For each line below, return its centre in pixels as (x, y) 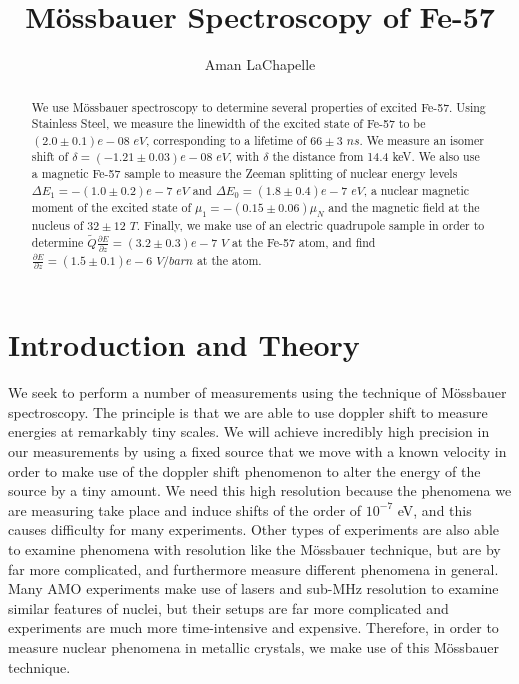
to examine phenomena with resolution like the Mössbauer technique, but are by (254, 549)
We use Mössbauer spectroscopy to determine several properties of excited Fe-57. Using (258, 106)
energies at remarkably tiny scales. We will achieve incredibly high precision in (249, 431)
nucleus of (57, 225)
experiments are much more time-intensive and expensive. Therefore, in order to (253, 627)
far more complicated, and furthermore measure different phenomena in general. (253, 568)
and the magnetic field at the (404, 206)
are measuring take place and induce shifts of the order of (185, 509)
